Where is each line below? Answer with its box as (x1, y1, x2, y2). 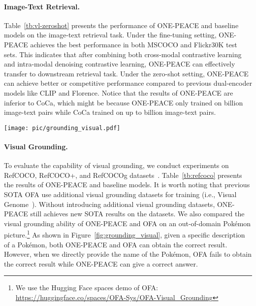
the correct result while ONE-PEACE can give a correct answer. (4, 258, 198, 269)
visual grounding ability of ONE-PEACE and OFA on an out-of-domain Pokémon (4, 218, 251, 228)
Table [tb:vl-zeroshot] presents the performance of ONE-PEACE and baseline (4, 20, 239, 30)
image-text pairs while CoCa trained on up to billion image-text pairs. (4, 107, 216, 117)
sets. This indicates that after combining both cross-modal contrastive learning (4, 49, 242, 59)
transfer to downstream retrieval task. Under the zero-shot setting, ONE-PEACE (4, 68, 249, 78)
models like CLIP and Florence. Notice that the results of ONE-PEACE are (4, 87, 233, 98)
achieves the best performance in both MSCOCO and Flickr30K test (30, 39, 237, 49)
